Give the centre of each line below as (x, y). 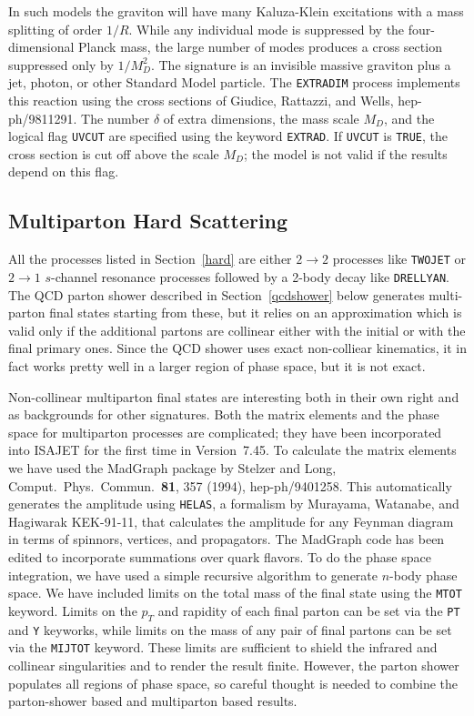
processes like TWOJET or (399, 259)
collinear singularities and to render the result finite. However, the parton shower (234, 665)
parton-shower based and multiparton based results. (153, 701)
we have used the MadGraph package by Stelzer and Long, (172, 467)
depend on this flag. (64, 171)
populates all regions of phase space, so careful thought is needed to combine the (233, 683)
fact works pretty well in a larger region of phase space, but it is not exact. (217, 365)
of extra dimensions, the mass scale (261, 118)
